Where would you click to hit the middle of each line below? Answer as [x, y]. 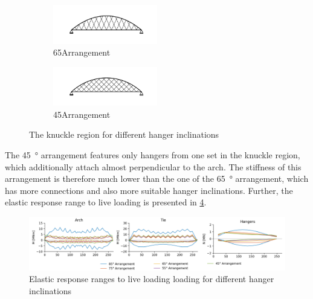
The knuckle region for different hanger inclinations [124, 134]
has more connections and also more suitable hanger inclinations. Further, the [149, 190]
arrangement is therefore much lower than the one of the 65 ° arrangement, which [157, 178]
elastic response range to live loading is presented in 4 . [106, 202]
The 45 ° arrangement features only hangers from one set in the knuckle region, [153, 154]
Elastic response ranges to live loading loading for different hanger [152, 279]
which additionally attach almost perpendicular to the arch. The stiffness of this [153, 166]
